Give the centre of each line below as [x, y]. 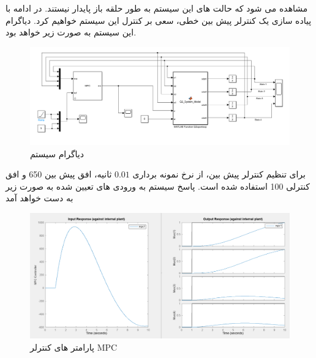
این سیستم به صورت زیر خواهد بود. [71, 32]
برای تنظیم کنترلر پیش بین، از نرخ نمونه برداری [219, 174]
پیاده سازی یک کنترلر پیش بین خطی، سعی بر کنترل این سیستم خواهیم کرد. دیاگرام [159, 20]
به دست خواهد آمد [39, 198]
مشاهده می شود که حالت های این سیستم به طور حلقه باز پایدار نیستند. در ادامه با [157, 8]
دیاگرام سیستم [57, 153]
